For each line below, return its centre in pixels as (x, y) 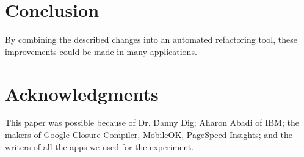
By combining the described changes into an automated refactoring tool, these (151, 39)
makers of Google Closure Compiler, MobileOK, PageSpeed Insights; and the (149, 135)
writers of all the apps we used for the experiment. (100, 146)
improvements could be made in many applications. (101, 51)
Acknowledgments (82, 93)
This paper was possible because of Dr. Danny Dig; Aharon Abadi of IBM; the (152, 122)
